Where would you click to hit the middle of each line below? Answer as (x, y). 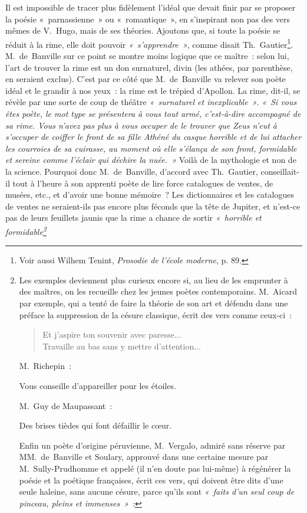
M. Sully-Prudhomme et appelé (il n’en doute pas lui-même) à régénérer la (155, 468)
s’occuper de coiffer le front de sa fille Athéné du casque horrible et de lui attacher (153, 137)
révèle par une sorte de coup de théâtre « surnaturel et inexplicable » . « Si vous (151, 102)
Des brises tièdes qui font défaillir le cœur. (95, 425)
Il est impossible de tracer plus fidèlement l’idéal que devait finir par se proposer (151, 7)
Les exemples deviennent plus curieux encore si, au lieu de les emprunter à (153, 280)
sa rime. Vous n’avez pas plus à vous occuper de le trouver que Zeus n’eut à (141, 125)
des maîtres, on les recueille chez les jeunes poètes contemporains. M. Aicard (158, 291)
